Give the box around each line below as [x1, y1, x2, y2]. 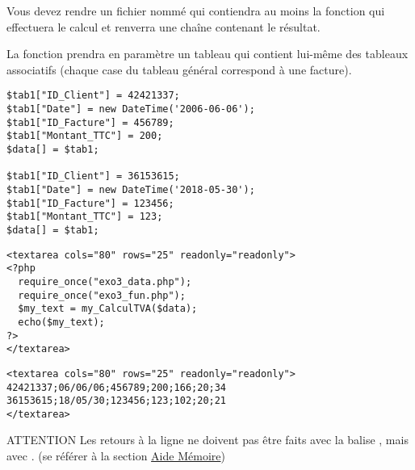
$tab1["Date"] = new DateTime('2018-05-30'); [6, 183, 255, 195]
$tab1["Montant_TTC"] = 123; [6, 211, 163, 223]
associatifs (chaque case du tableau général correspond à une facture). [6, 61, 352, 78]
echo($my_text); [18, 316, 105, 328]
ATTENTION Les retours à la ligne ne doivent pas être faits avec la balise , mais [6, 431, 409, 448]
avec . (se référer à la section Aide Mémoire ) [6, 447, 225, 464]
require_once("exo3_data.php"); [18, 275, 192, 287]
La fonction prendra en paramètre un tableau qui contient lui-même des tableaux [6, 45, 409, 62]
